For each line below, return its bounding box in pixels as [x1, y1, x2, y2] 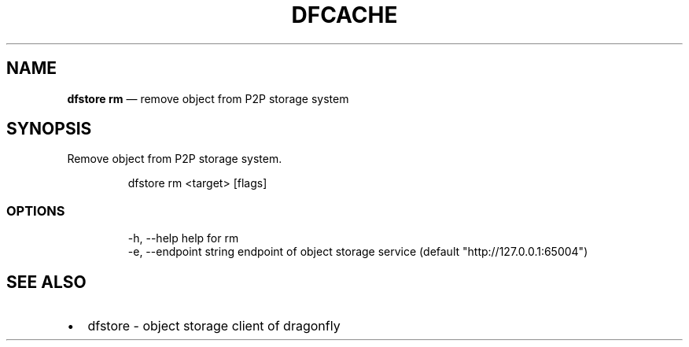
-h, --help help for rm [127, 231, 239, 245]
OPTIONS [6, 202, 65, 219]
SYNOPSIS [6, 119, 92, 139]
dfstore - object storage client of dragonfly [87, 318, 341, 334]
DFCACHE [291, 2, 398, 28]
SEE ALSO [6, 271, 87, 292]
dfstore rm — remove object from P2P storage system [67, 91, 349, 105]
